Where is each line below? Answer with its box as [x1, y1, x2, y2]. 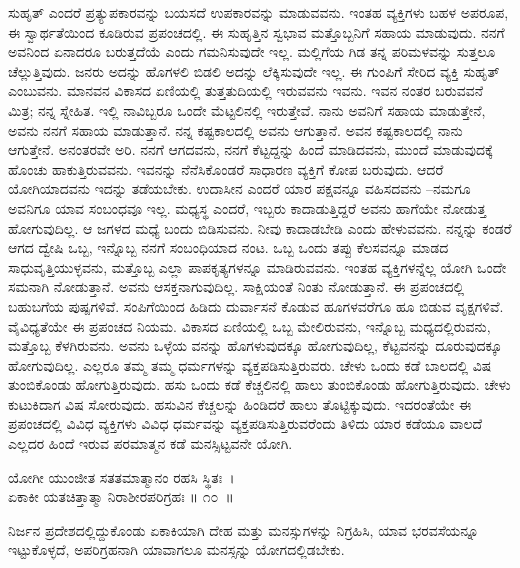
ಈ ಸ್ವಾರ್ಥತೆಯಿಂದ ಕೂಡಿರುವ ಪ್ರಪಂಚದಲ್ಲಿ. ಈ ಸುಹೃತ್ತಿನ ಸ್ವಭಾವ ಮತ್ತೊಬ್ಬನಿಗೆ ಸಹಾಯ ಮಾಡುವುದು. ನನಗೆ [8, 21, 505, 42]
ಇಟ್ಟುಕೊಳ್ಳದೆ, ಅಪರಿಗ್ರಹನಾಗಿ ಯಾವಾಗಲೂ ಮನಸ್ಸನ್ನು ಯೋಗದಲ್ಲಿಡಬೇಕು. [8, 539, 345, 560]
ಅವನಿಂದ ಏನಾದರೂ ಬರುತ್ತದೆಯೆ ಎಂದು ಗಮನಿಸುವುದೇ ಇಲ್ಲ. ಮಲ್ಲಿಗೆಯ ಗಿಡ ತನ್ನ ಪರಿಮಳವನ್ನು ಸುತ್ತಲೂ [8, 41, 496, 62]
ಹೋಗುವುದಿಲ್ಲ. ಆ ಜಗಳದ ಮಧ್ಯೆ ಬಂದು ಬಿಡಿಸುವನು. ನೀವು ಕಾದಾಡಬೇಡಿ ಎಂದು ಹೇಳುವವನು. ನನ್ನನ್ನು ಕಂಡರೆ [8, 217, 512, 238]
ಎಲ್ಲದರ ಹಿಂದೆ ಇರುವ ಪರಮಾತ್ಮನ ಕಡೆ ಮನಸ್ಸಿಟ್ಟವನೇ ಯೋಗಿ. [8, 433, 293, 454]
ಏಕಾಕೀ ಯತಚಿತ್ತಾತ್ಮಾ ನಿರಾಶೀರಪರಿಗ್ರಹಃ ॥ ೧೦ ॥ [8, 486, 234, 507]
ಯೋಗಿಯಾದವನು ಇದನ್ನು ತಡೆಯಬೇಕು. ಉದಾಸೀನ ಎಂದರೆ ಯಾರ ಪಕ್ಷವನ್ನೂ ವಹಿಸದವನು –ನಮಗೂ [8, 178, 471, 199]
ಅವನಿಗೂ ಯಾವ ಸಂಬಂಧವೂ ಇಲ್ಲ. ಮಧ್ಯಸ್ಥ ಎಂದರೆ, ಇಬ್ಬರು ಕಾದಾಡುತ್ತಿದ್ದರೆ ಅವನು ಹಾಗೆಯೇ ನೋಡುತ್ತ [8, 197, 487, 218]
